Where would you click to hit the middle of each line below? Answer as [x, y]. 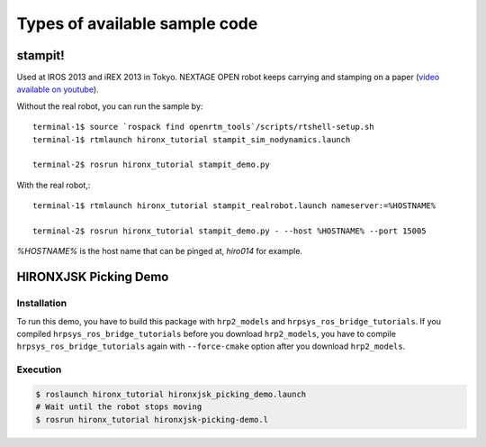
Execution [39, 369]
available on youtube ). [58, 89]
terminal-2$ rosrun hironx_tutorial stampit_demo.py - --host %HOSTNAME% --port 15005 [229, 231]
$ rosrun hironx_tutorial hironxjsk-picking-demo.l [152, 420]
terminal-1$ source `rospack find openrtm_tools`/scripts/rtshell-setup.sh [203, 127]
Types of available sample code [137, 23]
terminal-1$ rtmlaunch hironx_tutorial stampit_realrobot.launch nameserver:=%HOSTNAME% [234, 206]
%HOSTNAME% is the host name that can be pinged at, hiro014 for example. [160, 251]
